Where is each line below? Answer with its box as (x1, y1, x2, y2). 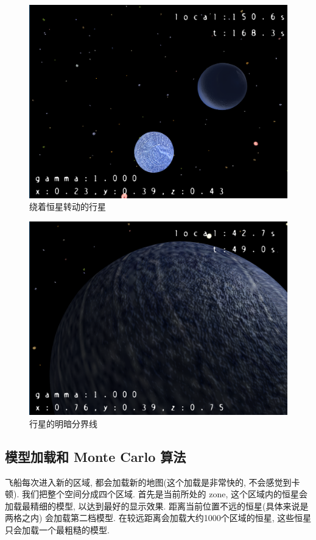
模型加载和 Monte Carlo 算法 (5, 447, 186, 466)
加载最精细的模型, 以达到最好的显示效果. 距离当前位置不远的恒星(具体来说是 (5, 499, 309, 512)
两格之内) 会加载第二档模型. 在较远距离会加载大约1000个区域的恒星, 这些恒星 (5, 511, 312, 524)
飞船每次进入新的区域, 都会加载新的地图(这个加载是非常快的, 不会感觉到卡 (5, 475, 300, 488)
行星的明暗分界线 (29, 417, 97, 430)
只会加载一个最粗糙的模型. (5, 523, 110, 536)
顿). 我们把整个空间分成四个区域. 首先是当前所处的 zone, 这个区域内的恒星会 (5, 488, 307, 500)
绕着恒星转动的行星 (29, 200, 106, 213)
